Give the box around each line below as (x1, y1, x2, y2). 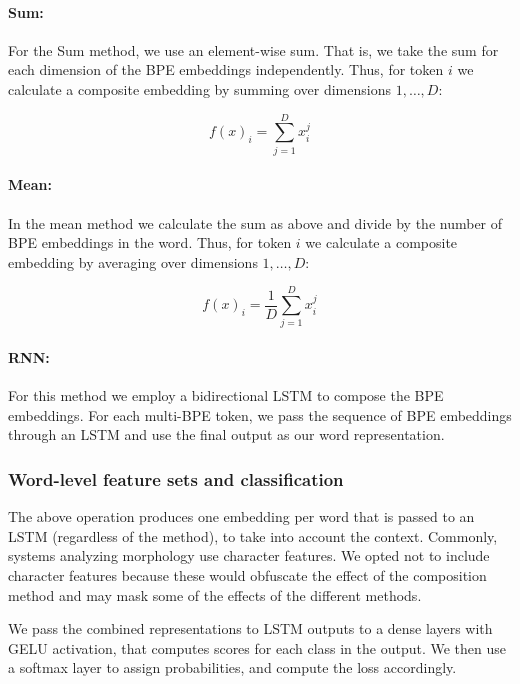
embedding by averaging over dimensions (8, 251, 258, 272)
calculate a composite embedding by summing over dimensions (8, 78, 391, 99)
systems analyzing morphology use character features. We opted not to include (8, 545, 490, 566)
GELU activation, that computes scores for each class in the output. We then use (8, 637, 506, 658)
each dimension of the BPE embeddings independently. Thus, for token (8, 59, 444, 80)
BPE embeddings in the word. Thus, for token (8, 232, 292, 253)
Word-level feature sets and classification (8, 466, 344, 491)
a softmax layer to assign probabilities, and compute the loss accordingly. (8, 657, 457, 678)
